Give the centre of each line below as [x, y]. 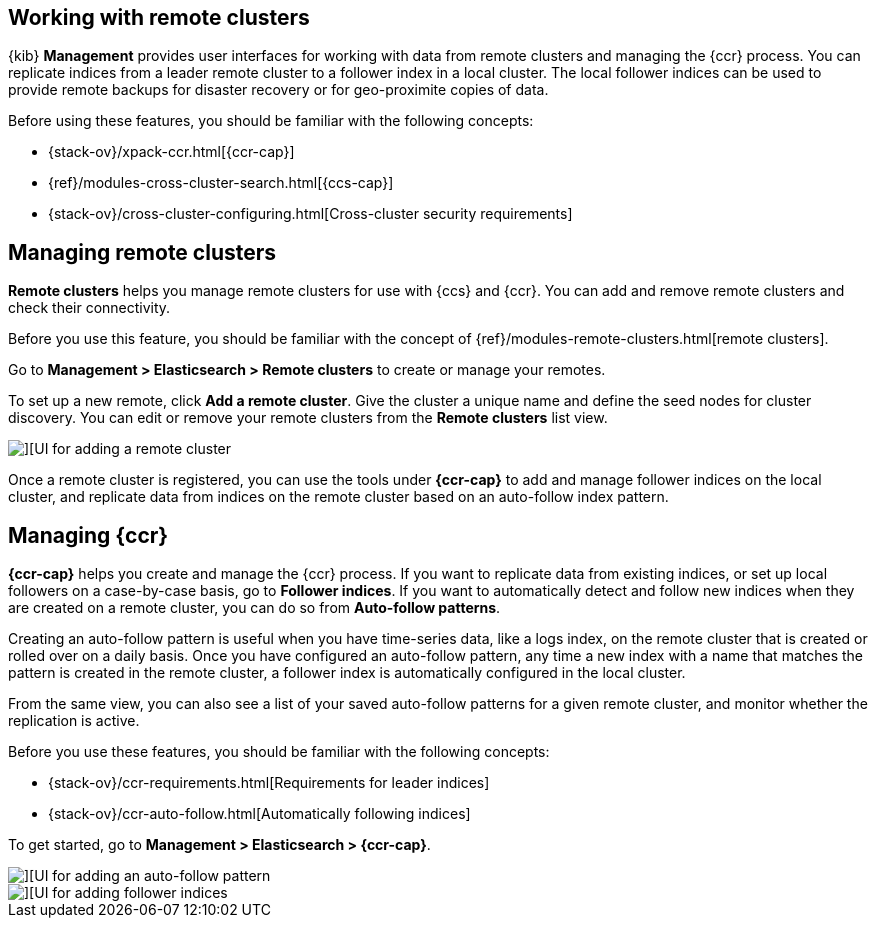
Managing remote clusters [142, 252]
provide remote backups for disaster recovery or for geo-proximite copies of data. [278, 90]
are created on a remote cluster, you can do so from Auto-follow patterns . [254, 608]
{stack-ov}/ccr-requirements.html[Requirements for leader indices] [269, 783]
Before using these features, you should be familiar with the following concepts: [271, 121]
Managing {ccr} [88, 535]
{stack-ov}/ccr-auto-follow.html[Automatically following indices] [259, 814]
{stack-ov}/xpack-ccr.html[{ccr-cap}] [171, 152]
